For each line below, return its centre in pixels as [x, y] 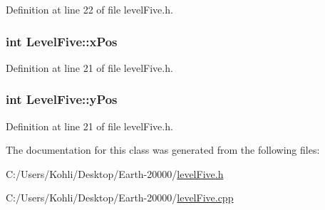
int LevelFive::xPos [62, 41]
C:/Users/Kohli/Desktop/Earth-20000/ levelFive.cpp [120, 198]
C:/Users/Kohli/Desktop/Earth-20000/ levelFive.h [115, 173]
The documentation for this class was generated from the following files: [163, 150]
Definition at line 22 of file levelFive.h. [89, 9]
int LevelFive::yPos [62, 99]
